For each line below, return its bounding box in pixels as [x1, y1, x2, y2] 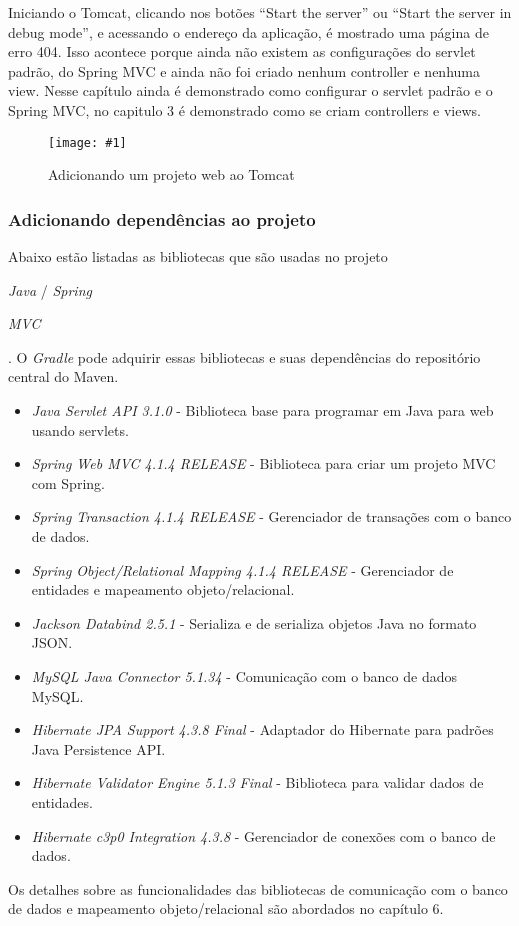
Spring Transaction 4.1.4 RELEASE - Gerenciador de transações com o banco [31, 506, 512, 527]
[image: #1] [48, 135, 127, 150]
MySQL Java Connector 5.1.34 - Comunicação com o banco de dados [31, 665, 457, 686]
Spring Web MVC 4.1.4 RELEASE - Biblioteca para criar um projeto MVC [31, 453, 496, 474]
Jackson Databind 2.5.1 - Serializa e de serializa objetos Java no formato [31, 612, 477, 633]
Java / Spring [8, 279, 92, 300]
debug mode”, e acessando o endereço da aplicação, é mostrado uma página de [8, 21, 489, 42]
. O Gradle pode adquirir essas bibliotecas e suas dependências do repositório [8, 346, 481, 367]
